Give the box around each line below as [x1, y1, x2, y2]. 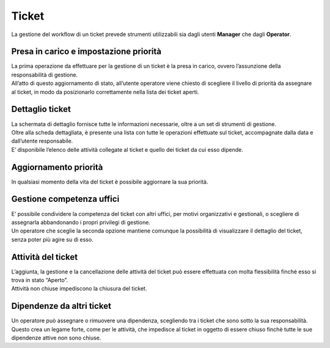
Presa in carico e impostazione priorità [11, 46, 162, 57]
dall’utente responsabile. [11, 138, 73, 145]
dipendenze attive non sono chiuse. [11, 334, 101, 342]
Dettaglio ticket [11, 104, 71, 114]
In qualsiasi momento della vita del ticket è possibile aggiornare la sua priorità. [11, 178, 208, 185]
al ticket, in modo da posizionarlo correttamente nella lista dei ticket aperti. [11, 88, 199, 95]
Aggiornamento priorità [11, 162, 103, 172]
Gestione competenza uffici [11, 194, 120, 204]
